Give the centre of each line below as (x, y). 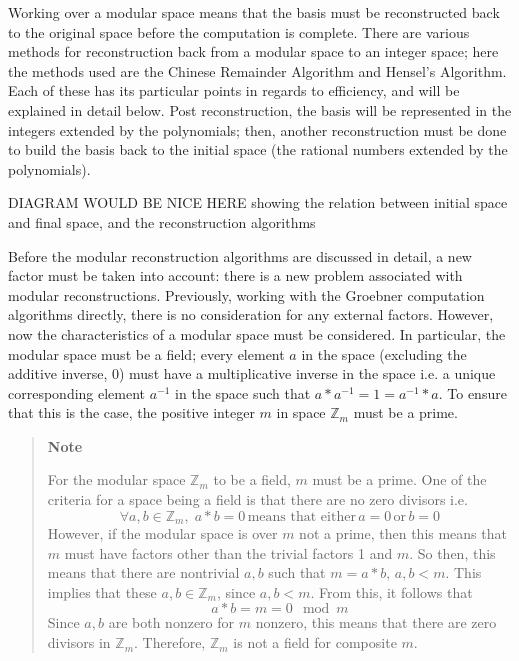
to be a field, (252, 479)
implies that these (102, 591)
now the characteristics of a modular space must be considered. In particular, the (257, 333)
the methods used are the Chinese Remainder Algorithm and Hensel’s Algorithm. (257, 70)
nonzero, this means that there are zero (376, 622)
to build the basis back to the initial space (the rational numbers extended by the (258, 149)
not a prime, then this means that (403, 533)
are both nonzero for (171, 622)
